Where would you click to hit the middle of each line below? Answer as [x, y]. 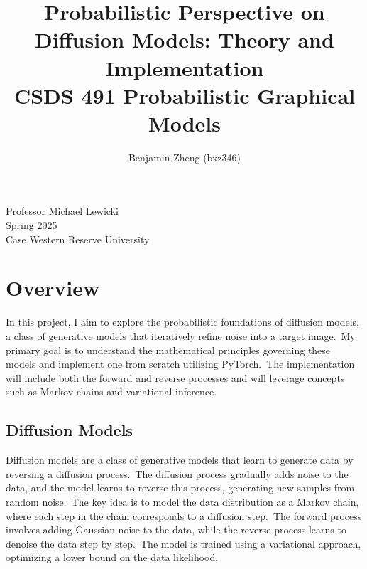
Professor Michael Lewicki [62, 211]
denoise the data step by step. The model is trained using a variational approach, [183, 543]
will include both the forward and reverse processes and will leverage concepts [175, 377]
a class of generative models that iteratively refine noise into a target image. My [181, 335]
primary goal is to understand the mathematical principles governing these [168, 350]
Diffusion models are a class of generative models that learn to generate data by [180, 460]
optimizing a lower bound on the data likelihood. [112, 557]
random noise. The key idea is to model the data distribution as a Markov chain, [182, 501]
